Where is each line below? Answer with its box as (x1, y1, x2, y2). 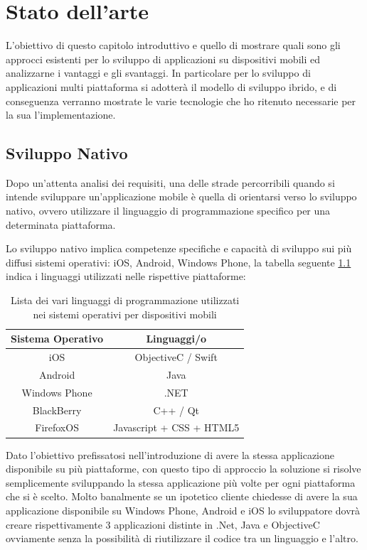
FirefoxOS (35, 420, 79, 435)
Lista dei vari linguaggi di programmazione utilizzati (10, 293, 240, 308)
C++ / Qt (153, 402, 199, 417)
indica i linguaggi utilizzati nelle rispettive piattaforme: (6, 269, 246, 284)
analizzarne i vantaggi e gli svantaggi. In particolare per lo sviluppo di (6, 65, 311, 80)
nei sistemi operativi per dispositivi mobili (33, 306, 217, 321)
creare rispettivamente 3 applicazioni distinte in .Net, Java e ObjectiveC (6, 517, 320, 532)
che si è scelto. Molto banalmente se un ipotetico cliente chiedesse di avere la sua (6, 489, 358, 504)
